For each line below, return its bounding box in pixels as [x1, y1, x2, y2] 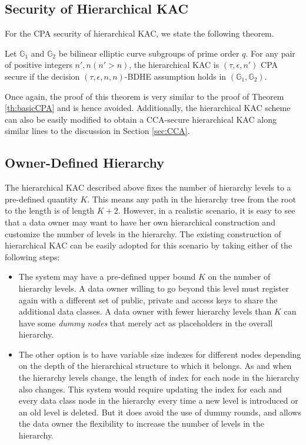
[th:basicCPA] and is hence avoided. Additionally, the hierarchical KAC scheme [5, 102, 291, 114]
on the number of [208, 270, 271, 283]
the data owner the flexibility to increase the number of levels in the [18, 417, 264, 430]
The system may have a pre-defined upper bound [18, 270, 196, 283]
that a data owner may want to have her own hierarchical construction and [5, 215, 275, 228]
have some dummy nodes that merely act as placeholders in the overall [18, 316, 273, 329]
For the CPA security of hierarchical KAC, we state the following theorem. [5, 27, 274, 40]
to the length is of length [5, 204, 95, 217]
